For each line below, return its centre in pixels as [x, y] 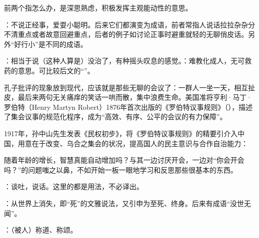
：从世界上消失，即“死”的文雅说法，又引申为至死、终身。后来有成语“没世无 [128, 203]
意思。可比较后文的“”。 [56, 70]
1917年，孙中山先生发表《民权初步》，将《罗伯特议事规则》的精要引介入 [121, 133]
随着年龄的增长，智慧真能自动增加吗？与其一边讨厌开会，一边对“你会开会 [124, 160]
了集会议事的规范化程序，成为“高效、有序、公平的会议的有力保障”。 [116, 117]
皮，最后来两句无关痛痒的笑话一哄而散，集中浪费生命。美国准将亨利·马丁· [128, 97]
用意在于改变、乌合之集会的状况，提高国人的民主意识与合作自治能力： [133, 143]
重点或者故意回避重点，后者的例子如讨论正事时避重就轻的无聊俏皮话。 [133, 34]
